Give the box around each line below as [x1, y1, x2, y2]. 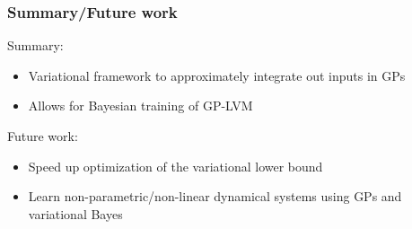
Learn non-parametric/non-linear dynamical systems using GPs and [28, 187, 402, 206]
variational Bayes [28, 204, 123, 223]
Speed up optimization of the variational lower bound [28, 156, 323, 175]
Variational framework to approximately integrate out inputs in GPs [28, 66, 406, 84]
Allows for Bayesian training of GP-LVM [28, 96, 253, 115]
